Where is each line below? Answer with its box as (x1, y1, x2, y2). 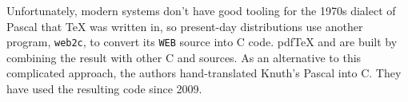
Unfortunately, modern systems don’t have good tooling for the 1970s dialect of (6, 2, 396, 18)
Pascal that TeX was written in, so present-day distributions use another (6, 18, 363, 34)
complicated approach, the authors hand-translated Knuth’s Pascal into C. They (6, 65, 402, 81)
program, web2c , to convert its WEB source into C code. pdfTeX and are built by (6, 33, 398, 50)
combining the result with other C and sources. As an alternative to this (6, 49, 362, 65)
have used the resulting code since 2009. (6, 80, 202, 97)
